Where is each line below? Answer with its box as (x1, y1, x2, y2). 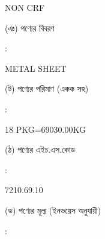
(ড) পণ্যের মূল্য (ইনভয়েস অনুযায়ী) (5, 203, 101, 216)
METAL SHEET (5, 62, 67, 74)
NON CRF (5, 1, 45, 13)
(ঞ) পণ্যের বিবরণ (5, 21, 55, 34)
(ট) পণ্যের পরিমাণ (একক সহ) (5, 82, 89, 95)
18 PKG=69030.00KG (5, 123, 86, 135)
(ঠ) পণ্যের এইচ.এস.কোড (5, 143, 76, 156)
